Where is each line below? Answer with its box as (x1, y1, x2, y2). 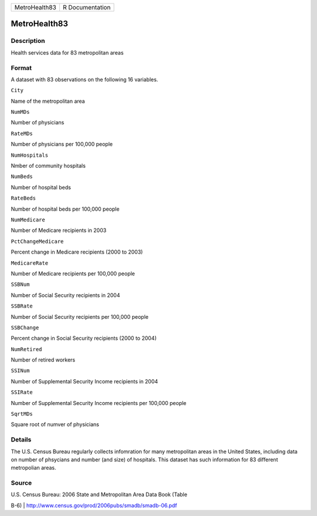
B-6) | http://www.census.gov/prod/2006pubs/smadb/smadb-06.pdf (11, 502, 177, 509)
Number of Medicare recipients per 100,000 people (11, 270, 135, 277)
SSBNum (11, 281, 30, 288)
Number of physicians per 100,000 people (11, 141, 113, 148)
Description (11, 37, 45, 45)
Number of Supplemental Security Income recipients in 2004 (11, 377, 158, 385)
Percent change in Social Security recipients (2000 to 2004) (11, 335, 157, 342)
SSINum (11, 367, 30, 374)
